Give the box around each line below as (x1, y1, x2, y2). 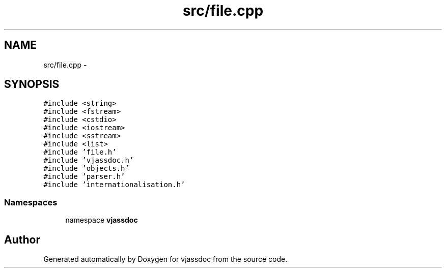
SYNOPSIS (4, 78, 60, 91)
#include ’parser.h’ (43, 172, 125, 181)
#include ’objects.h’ (43, 164, 129, 173)
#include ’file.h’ (43, 148, 117, 157)
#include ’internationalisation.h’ (43, 180, 185, 189)
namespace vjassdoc (65, 216, 138, 225)
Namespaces (4, 197, 58, 207)
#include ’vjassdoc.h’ (43, 156, 134, 165)
